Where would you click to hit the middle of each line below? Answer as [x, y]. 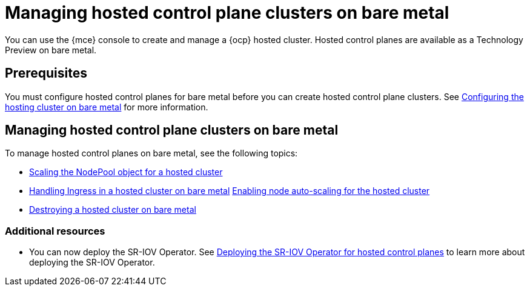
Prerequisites [46, 73]
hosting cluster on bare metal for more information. [107, 107]
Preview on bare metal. [51, 50]
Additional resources [55, 231]
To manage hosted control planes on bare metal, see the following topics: [151, 153]
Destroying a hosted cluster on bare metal [113, 210]
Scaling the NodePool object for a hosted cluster [126, 172]
